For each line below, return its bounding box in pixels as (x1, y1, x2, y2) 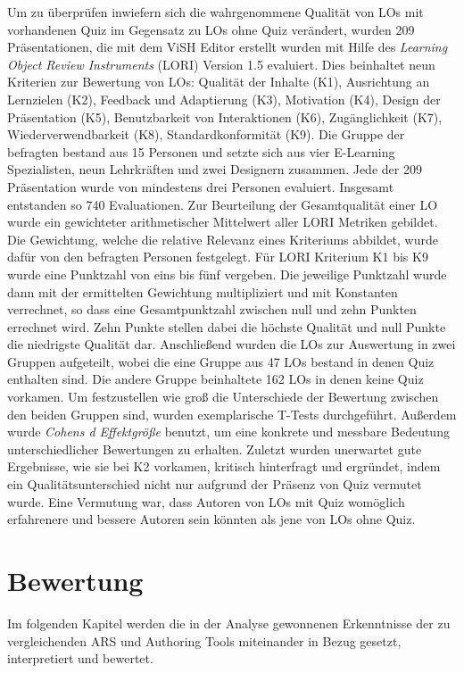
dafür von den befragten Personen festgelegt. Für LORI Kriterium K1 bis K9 (7, 247, 428, 266)
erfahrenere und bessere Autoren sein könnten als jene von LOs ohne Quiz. (7, 510, 416, 528)
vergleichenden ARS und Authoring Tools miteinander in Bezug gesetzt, (7, 631, 402, 650)
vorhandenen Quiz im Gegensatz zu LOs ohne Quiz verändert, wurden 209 (7, 20, 415, 38)
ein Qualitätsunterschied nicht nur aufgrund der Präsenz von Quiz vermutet (7, 475, 422, 494)
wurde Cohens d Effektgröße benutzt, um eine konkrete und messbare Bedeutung (7, 422, 450, 441)
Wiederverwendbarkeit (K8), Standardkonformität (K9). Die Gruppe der (7, 125, 405, 144)
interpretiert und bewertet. (7, 649, 153, 668)
